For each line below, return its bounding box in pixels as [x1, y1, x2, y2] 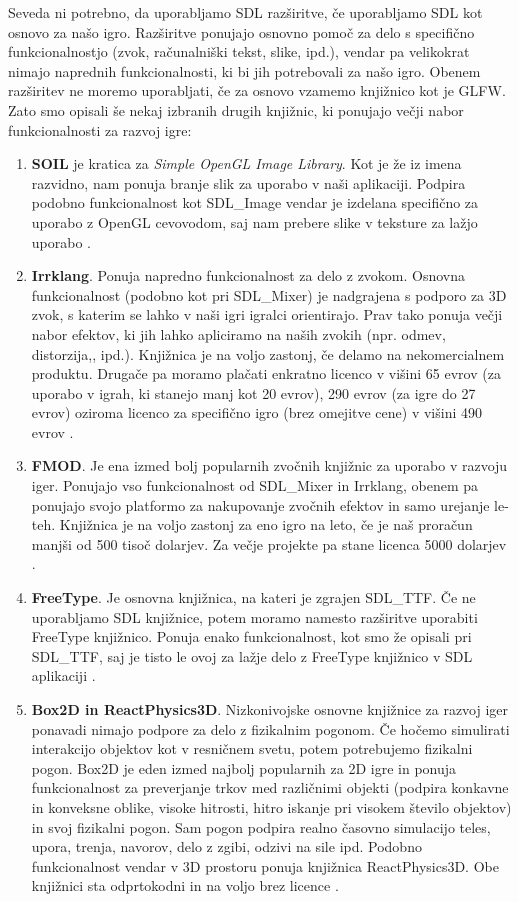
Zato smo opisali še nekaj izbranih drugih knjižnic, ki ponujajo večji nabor [8, 99, 464, 120]
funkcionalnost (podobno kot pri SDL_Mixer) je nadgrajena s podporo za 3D [31, 284, 507, 305]
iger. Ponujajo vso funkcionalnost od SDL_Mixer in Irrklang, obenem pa [31, 475, 479, 496]
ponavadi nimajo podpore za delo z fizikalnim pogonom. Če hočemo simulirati [31, 718, 510, 739]
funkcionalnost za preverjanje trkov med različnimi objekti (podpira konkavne [31, 777, 509, 798]
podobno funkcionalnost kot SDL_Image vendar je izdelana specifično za [31, 192, 479, 213]
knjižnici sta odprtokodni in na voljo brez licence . [31, 875, 339, 896]
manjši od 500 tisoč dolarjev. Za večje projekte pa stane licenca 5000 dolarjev [31, 533, 507, 554]
